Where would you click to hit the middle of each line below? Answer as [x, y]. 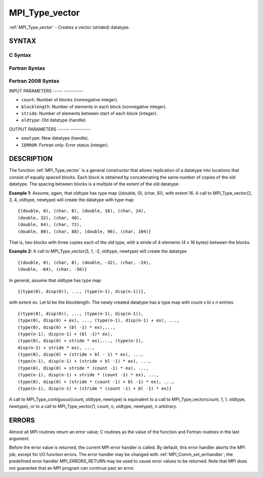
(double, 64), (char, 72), [50, 225]
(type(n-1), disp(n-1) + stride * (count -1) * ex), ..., [88, 375]
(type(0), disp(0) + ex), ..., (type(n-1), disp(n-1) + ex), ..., [99, 321]
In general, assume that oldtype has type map [55, 280]
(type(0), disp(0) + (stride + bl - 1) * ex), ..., [81, 355]
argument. [19, 439]
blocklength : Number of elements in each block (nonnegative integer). [94, 107]
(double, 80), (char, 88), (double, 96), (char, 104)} [85, 231]
